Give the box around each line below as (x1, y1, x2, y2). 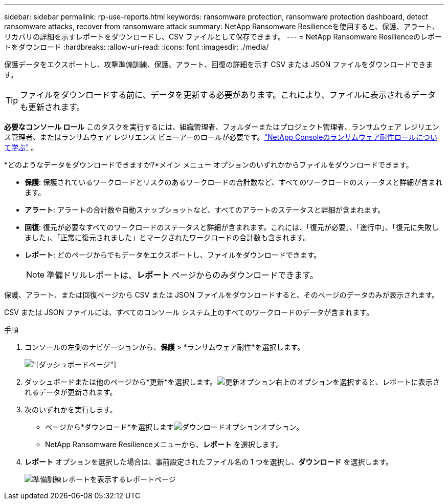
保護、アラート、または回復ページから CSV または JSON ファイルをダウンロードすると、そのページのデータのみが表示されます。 (4, 290, 439, 299)
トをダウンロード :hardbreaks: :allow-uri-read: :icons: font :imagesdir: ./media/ (4, 43, 269, 51)
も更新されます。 (20, 102, 85, 112)
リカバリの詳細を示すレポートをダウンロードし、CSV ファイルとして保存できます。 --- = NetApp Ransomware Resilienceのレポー (4, 32, 442, 41)
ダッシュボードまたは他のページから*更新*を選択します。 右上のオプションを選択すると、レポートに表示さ (25, 377, 440, 386)
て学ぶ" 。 (4, 143, 38, 152)
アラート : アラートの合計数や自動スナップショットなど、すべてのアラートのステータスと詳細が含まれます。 (25, 205, 385, 214)
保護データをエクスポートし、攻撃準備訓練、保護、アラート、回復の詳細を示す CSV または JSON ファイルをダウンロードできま (4, 60, 433, 69)
